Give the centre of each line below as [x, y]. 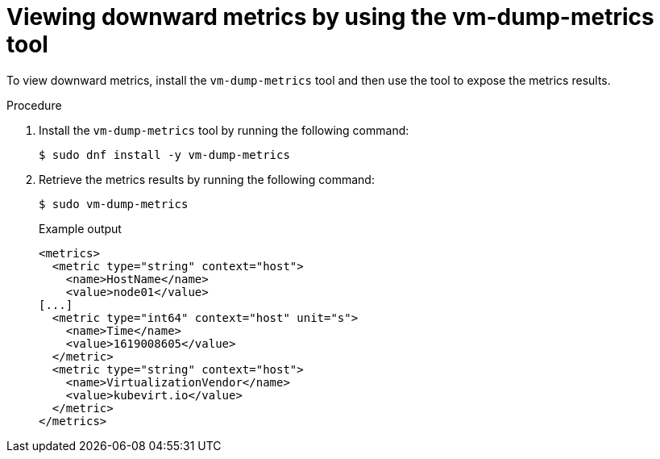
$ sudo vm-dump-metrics [114, 204]
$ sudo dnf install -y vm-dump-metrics [164, 154]
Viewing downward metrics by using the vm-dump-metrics [330, 17]
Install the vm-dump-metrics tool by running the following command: [224, 130]
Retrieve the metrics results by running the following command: [207, 179]
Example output [80, 228]
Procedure [34, 105]
